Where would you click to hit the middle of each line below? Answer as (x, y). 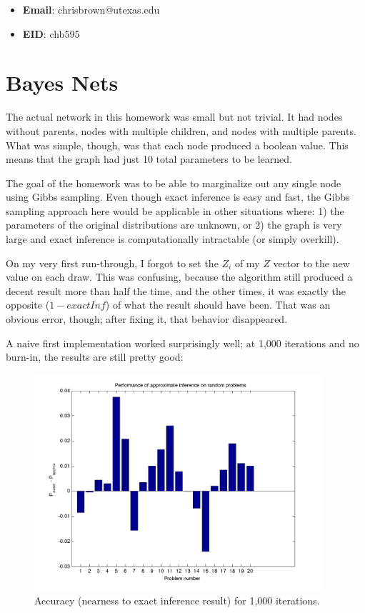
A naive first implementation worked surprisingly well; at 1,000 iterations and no (182, 343)
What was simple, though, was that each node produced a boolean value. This (177, 145)
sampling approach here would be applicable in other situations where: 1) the (175, 210)
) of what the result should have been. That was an (218, 305)
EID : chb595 (51, 33)
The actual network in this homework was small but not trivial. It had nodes (174, 117)
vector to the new (311, 263)
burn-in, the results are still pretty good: (95, 357)
